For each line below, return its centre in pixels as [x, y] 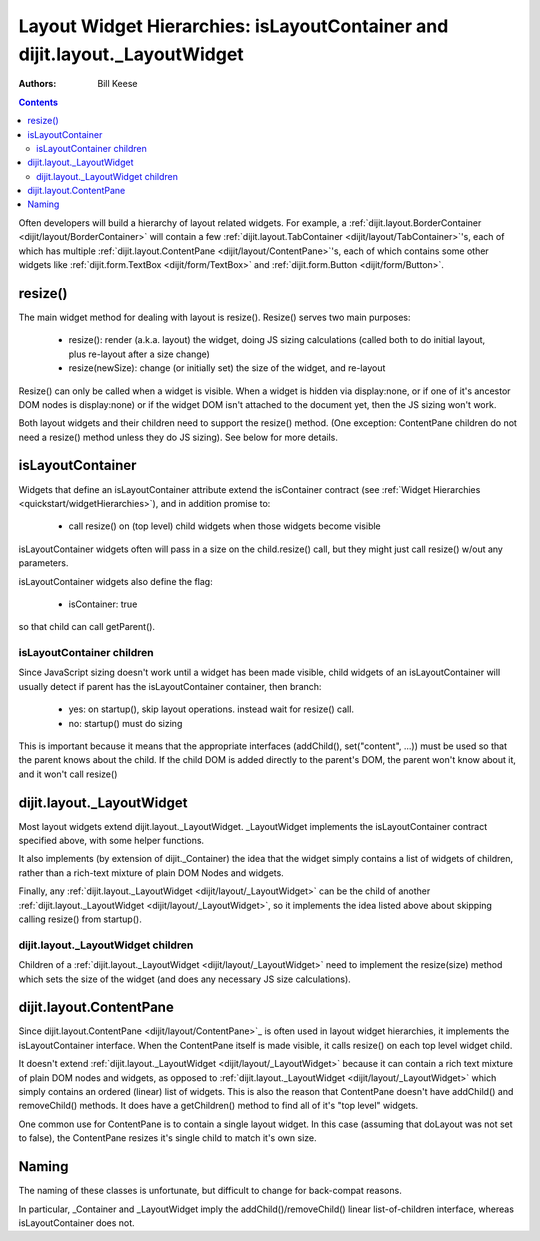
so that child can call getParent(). [86, 627]
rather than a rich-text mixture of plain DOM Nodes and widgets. [151, 872]
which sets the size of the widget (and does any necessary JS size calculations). [185, 979]
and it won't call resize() [68, 774]
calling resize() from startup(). [80, 919]
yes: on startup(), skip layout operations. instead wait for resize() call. [211, 709]
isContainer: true [103, 604]
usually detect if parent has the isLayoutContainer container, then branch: [170, 686]
